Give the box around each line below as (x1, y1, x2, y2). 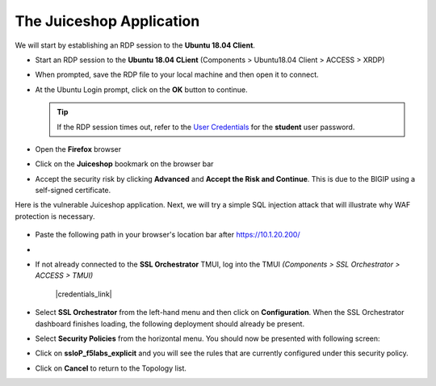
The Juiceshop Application (15, 12, 200, 30)
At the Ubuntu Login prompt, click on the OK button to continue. (35, 85, 248, 94)
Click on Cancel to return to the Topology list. (35, 363, 187, 373)
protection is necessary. (15, 211, 95, 221)
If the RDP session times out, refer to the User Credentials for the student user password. (57, 122, 355, 132)
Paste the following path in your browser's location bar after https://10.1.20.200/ (35, 230, 300, 240)
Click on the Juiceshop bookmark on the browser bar (35, 159, 214, 169)
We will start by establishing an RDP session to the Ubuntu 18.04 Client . (15, 40, 256, 50)
